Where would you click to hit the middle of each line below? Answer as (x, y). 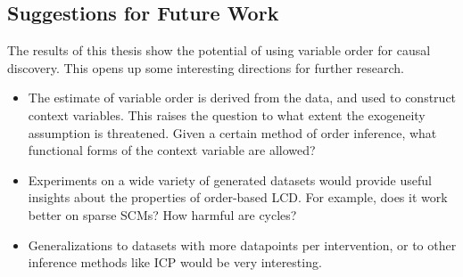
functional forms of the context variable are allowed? (172, 150)
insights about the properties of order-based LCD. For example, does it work (238, 197)
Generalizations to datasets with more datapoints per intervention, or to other (242, 244)
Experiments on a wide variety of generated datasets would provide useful (230, 179)
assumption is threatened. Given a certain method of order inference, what (232, 132)
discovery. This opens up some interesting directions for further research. (206, 67)
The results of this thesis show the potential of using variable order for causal (219, 50)
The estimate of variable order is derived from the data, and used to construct (242, 98)
